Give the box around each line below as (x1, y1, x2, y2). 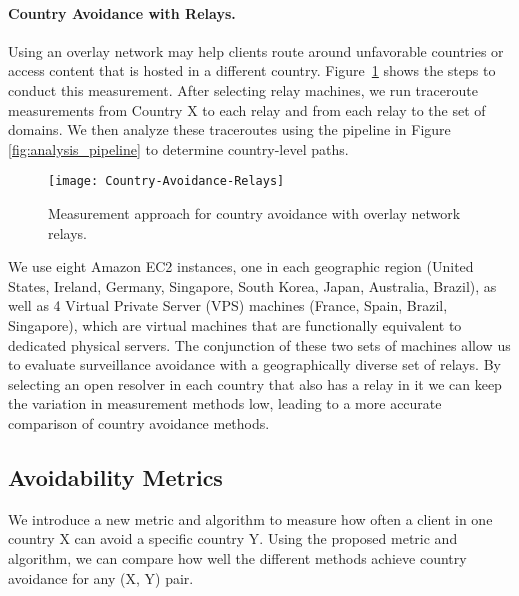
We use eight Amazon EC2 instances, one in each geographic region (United (8, 256, 474, 277)
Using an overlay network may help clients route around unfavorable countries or (8, 40, 504, 61)
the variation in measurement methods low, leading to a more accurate (8, 393, 442, 414)
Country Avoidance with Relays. (8, 2, 236, 23)
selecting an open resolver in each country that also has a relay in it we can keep (8, 373, 502, 394)
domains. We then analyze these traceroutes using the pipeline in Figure (8, 119, 451, 140)
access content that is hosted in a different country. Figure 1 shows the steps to (8, 60, 496, 81)
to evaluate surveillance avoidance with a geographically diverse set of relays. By (8, 354, 501, 375)
